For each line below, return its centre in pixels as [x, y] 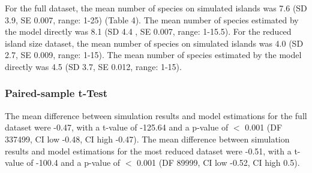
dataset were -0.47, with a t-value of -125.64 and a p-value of [117, 127]
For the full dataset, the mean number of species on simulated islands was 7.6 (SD [156, 8]
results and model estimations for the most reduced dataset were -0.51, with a [148, 151]
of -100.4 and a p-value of [73, 163]
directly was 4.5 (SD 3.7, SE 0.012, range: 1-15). [93, 66]
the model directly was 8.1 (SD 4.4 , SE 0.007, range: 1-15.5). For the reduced [148, 31]
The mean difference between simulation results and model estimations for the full [156, 115]
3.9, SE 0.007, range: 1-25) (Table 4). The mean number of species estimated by [152, 19]
